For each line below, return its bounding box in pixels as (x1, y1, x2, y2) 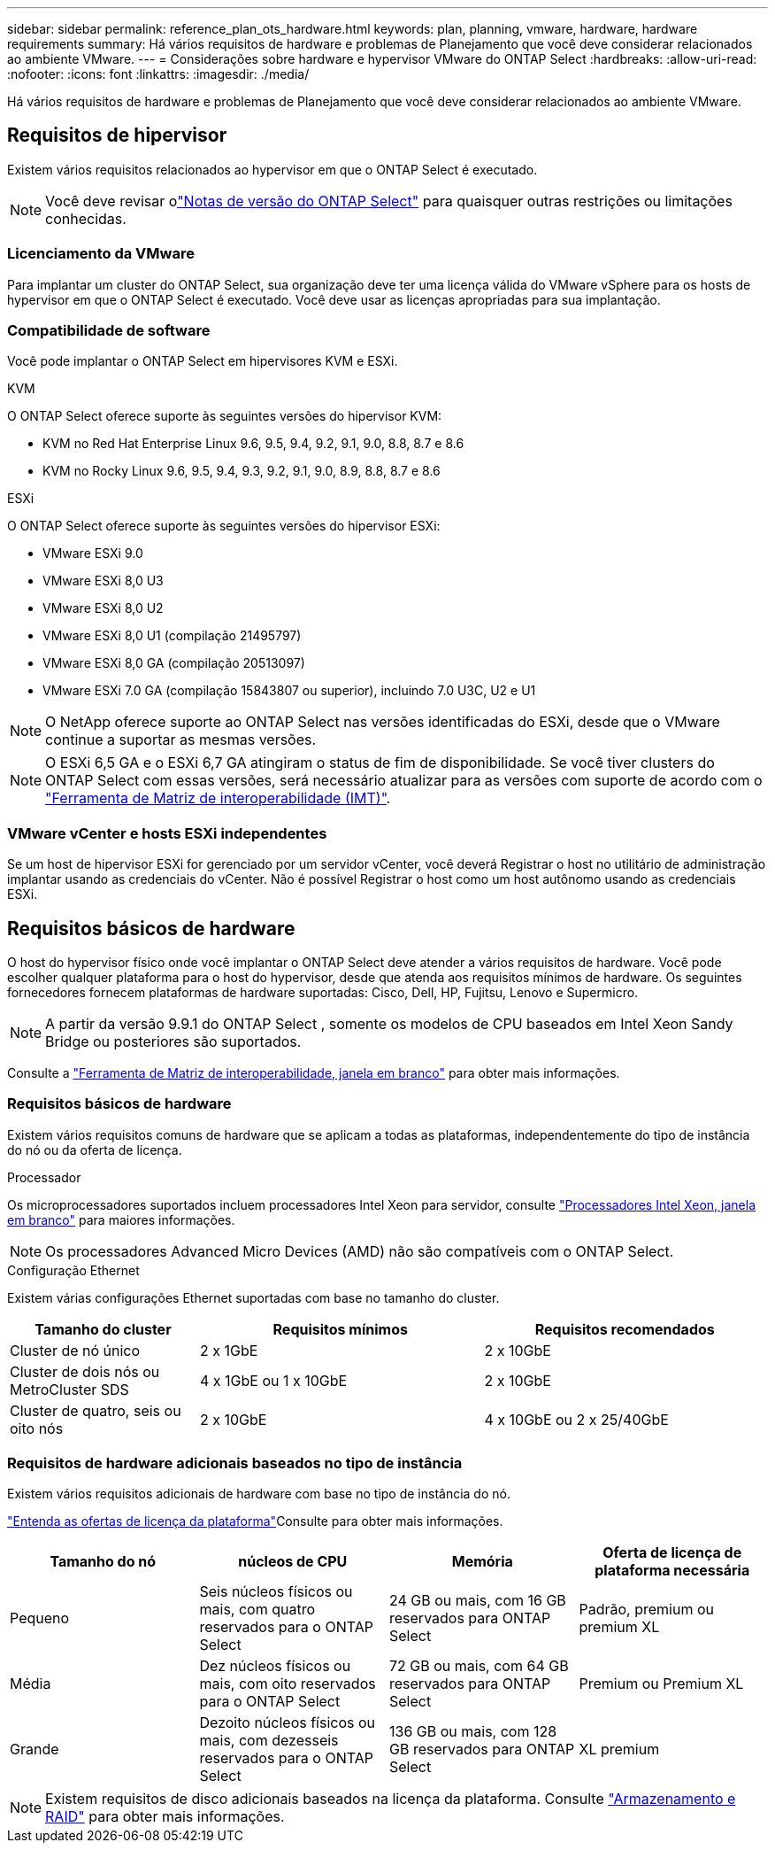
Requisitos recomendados (534, 1320, 715, 1338)
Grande (10, 1740, 59, 1759)
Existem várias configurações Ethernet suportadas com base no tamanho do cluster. (7, 1289, 500, 1305)
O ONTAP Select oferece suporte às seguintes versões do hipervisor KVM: (7, 408, 442, 424)
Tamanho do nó (50, 1552, 157, 1571)
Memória (451, 1552, 513, 1571)
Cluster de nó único (10, 1341, 141, 1359)
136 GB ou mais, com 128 (389, 1722, 557, 1741)
